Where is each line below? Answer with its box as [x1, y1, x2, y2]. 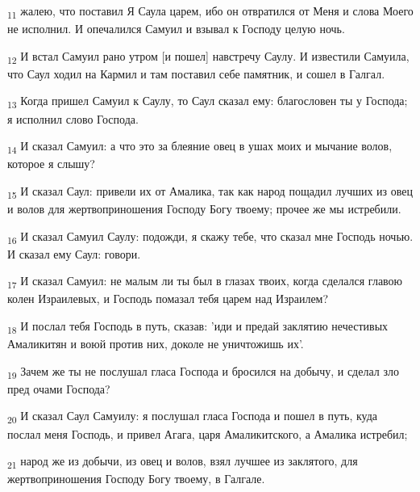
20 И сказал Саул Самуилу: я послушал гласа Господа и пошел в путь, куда [7, 407, 378, 427]
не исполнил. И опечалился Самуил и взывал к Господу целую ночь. [7, 20, 345, 37]
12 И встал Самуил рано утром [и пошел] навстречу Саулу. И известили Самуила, [7, 47, 410, 66]
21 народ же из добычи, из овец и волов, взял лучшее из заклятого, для [7, 452, 358, 471]
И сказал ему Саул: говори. [7, 245, 141, 262]
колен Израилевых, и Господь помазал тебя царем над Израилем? [7, 290, 329, 307]
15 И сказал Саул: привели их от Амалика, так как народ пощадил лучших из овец [7, 182, 414, 201]
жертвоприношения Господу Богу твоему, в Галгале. [7, 470, 265, 487]
